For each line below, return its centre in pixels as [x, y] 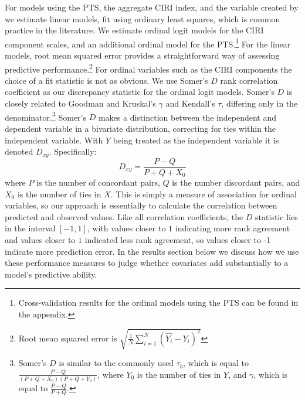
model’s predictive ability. [51, 274]
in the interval [30, 228]
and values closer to [40, 240]
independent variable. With [54, 140]
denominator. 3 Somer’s [46, 116]
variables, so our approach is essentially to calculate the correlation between [141, 205]
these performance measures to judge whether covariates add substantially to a [147, 263]
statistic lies [277, 216]
